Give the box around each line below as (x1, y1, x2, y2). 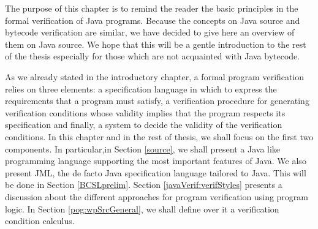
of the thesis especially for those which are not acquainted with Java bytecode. (5, 50, 300, 62)
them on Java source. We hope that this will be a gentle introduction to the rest (5, 37, 306, 50)
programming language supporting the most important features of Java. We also (5, 154, 306, 167)
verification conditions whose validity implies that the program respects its (5, 106, 286, 119)
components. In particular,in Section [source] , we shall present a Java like (5, 142, 281, 155)
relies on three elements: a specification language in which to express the (5, 82, 277, 95)
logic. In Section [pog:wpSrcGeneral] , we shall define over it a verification (5, 202, 279, 215)
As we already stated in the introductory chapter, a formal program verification (5, 70, 305, 83)
